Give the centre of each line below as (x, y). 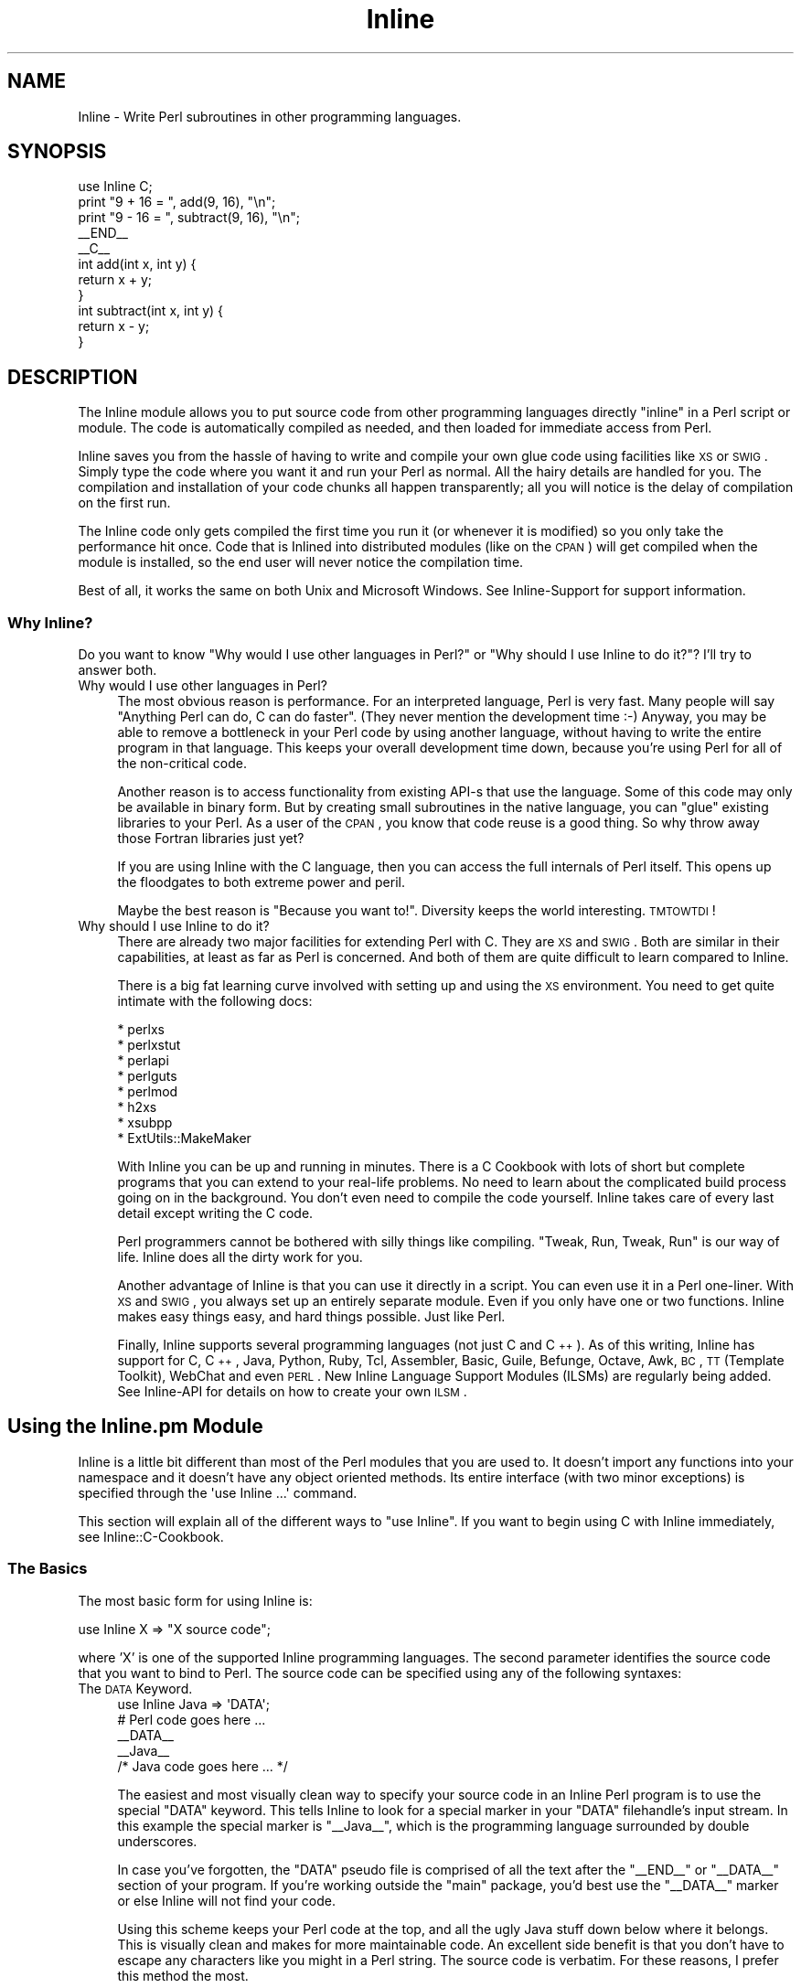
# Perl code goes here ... (192, 1719)
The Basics (48, 1569)
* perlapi (143, 1061)
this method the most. (183, 1975)
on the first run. (124, 503)
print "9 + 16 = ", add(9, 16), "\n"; (177, 202)
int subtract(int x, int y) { (151, 311)
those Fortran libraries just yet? (211, 839)
